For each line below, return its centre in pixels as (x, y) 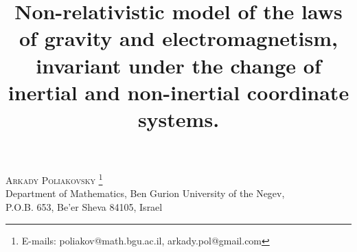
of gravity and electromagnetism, (178, 38)
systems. (178, 118)
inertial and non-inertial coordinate (178, 92)
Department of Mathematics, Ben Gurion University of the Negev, (145, 193)
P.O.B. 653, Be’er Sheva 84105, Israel (84, 206)
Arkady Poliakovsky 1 (54, 179)
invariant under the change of (178, 65)
